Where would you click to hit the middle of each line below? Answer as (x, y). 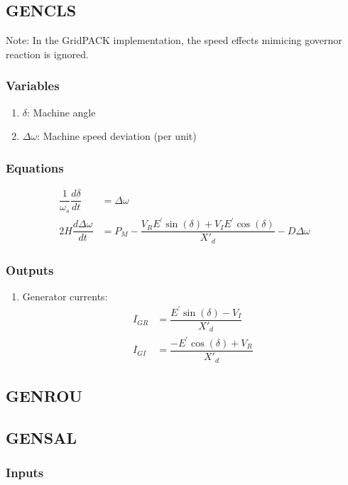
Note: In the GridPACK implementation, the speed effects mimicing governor (174, 40)
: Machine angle (61, 112)
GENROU (44, 395)
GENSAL (41, 437)
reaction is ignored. (47, 54)
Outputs (30, 269)
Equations (35, 167)
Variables (33, 86)
